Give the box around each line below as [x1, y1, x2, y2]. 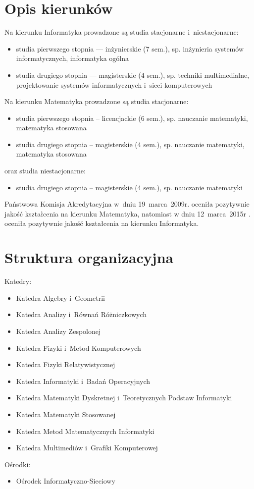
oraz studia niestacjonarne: [4, 165, 86, 176]
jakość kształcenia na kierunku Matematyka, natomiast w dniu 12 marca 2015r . [4, 208, 251, 218]
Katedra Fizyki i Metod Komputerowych [16, 342, 141, 353]
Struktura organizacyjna [4, 247, 174, 268]
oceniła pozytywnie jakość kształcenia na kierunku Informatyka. [4, 218, 199, 228]
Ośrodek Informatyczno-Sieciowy [16, 476, 115, 486]
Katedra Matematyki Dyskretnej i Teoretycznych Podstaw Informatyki [16, 392, 232, 403]
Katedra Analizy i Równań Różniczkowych [16, 309, 147, 320]
